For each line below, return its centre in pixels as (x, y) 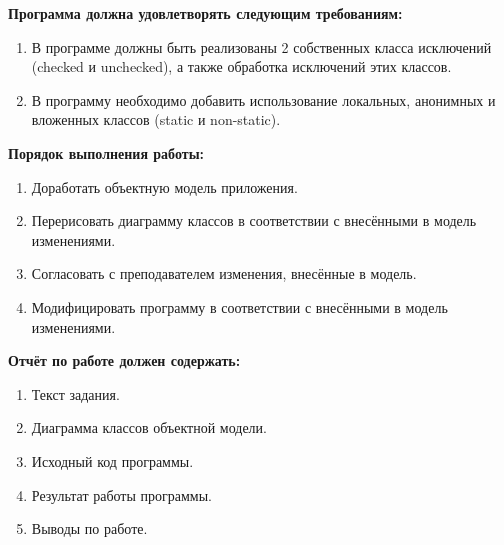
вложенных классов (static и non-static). (156, 119)
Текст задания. (75, 393)
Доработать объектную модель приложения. (164, 186)
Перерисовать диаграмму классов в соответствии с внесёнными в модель (254, 220)
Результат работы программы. (121, 494)
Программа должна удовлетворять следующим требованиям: (205, 13)
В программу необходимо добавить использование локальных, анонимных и (263, 99)
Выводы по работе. (89, 528)
